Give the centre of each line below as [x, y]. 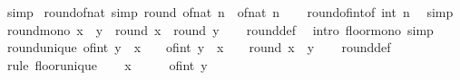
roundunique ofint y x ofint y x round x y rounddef [199, 47]
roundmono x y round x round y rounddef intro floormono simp [220, 29]
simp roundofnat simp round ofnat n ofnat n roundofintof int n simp [230, 12]
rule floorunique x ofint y [107, 64]
